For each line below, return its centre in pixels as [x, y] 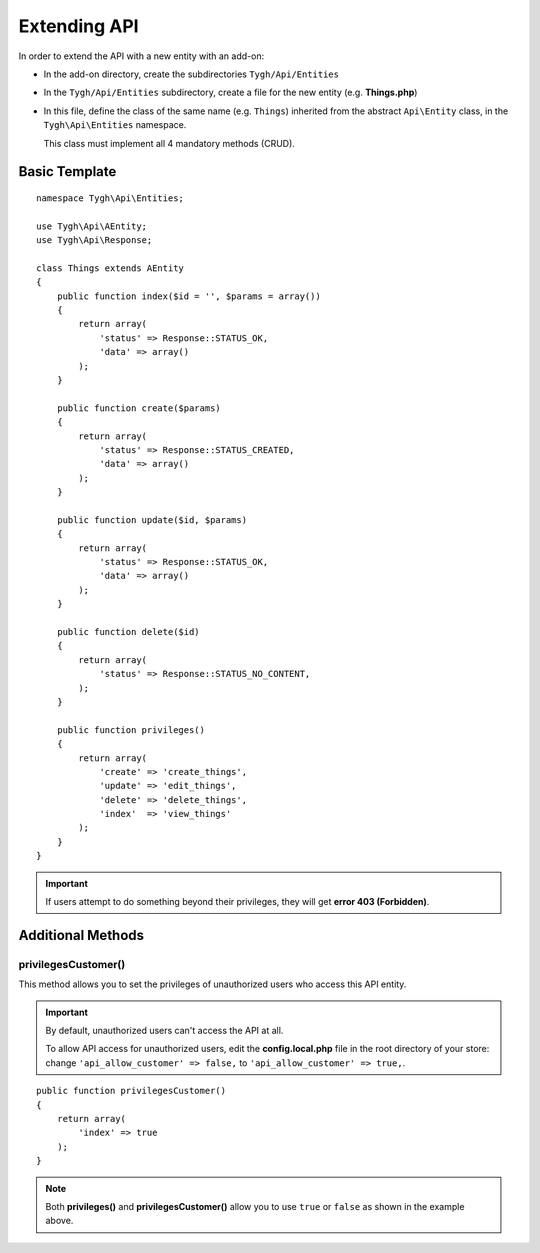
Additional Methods [81, 935]
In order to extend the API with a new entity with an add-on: [141, 56]
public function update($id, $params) [152, 519]
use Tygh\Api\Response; [94, 240]
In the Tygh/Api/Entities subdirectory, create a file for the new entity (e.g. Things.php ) [230, 92]
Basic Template [67, 171]
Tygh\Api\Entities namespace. [115, 125]
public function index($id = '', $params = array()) [189, 296]
